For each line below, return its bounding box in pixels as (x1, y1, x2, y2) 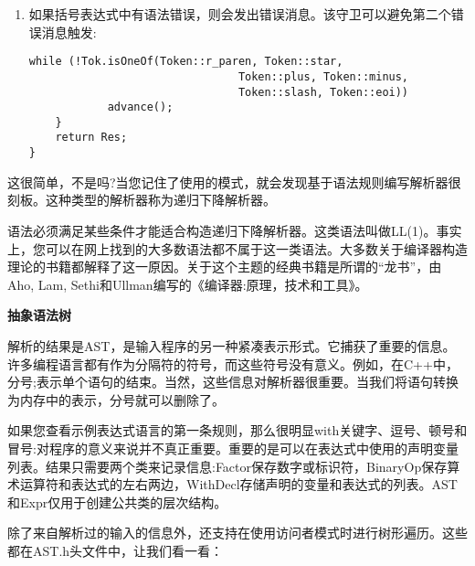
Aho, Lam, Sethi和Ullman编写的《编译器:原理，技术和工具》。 (7, 274, 368, 294)
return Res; (55, 131, 128, 144)
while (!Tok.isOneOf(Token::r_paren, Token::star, (28, 55, 343, 69)
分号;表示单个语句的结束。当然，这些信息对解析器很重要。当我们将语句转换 (7, 372, 459, 391)
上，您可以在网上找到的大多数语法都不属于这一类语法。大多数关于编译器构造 (7, 239, 468, 258)
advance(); (107, 101, 174, 114)
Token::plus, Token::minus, (237, 69, 409, 83)
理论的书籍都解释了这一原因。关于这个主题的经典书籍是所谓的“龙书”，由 (7, 257, 442, 276)
